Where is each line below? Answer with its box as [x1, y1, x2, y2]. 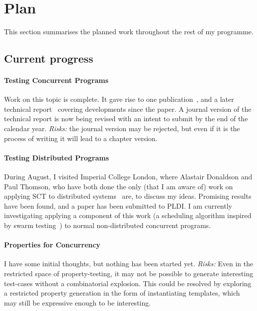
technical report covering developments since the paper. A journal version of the [4, 103, 252, 114]
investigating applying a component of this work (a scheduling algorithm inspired [4, 210, 252, 221]
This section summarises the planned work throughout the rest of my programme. [4, 26, 254, 37]
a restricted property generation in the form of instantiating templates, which [4, 288, 240, 298]
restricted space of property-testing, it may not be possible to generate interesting [4, 268, 254, 279]
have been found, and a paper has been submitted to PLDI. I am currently [4, 200, 232, 211]
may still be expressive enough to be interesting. [4, 297, 151, 308]
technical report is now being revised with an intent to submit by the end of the [4, 113, 248, 124]
